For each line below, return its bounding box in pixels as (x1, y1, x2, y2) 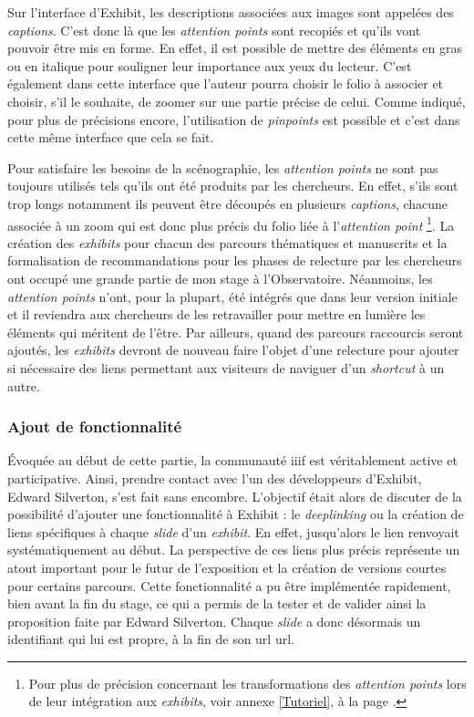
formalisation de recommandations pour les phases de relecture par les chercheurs (7, 251, 462, 270)
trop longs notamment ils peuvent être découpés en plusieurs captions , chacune (7, 193, 448, 213)
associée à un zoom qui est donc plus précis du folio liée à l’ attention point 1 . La (7, 213, 455, 234)
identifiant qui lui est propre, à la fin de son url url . (7, 629, 294, 649)
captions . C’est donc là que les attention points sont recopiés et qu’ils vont (7, 20, 421, 39)
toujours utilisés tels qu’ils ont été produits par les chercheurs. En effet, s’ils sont (7, 176, 459, 195)
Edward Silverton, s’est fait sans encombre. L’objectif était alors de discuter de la (7, 486, 462, 505)
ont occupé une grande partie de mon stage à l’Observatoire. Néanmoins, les (7, 268, 433, 287)
